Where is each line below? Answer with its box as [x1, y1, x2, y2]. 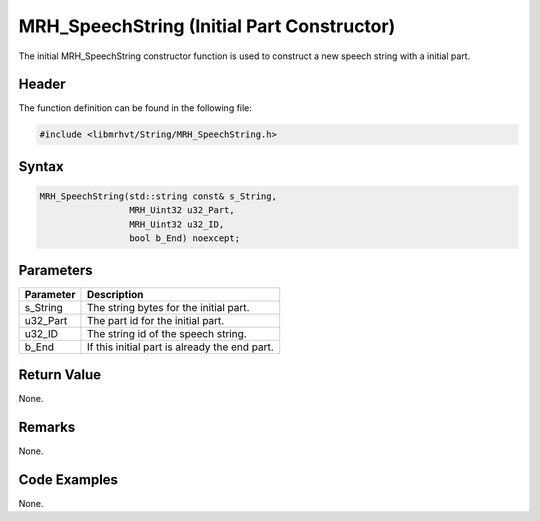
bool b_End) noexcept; [128, 233, 240, 244]
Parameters [18, 261, 93, 279]
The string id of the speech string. [86, 326, 247, 340]
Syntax [18, 158, 64, 175]
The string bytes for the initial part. [86, 300, 250, 314]
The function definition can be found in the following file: [18, 102, 252, 114]
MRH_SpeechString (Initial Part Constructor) [18, 15, 396, 37]
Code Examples [18, 471, 119, 488]
